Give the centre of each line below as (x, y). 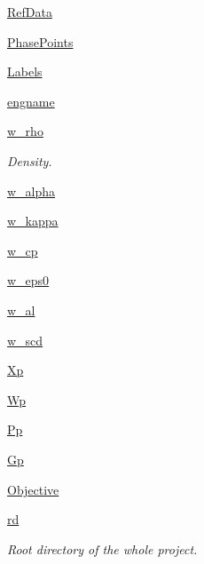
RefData (30, 12)
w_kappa (33, 221)
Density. (30, 160)
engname (31, 101)
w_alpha (31, 191)
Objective (33, 489)
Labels (25, 71)
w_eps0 (28, 280)
